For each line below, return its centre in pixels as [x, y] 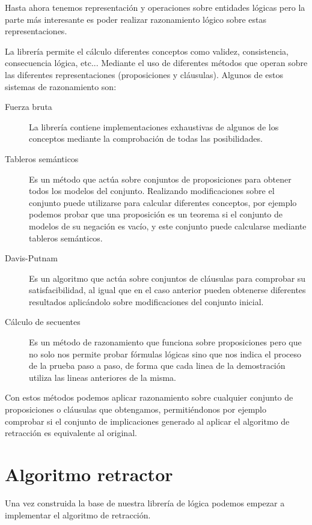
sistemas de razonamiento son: [61, 86]
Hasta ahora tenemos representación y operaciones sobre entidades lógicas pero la [155, 7]
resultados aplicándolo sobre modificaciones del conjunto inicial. [146, 301]
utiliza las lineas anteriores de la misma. [102, 377]
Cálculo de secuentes [43, 322]
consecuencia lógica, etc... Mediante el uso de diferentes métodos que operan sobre [156, 63]
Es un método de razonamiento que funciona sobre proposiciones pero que [165, 342]
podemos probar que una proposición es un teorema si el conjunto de [156, 214]
